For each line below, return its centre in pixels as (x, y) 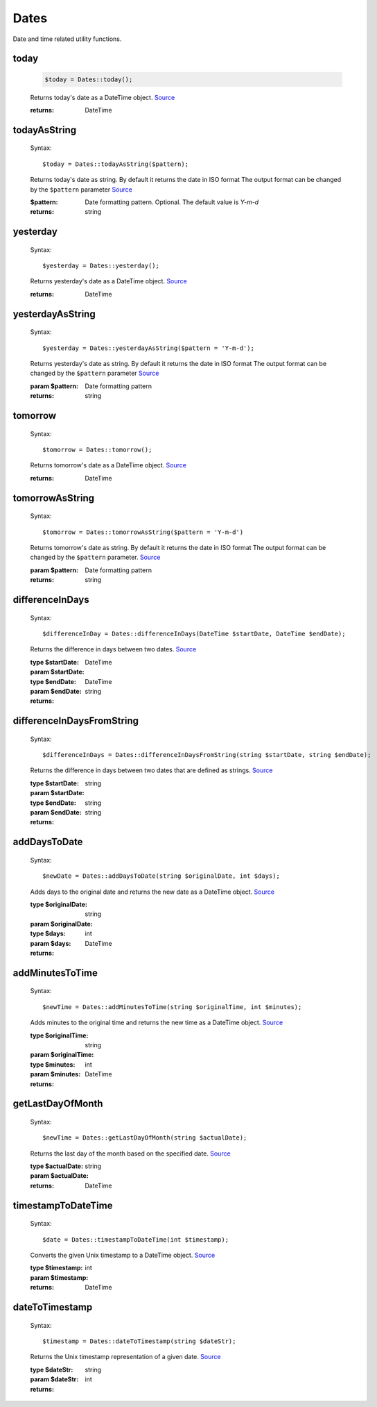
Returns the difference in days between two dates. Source (113, 649)
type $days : (48, 933)
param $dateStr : (54, 1379)
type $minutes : (53, 1064)
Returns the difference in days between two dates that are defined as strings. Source (151, 770)
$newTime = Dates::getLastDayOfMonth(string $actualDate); (145, 1138)
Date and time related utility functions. (67, 39)
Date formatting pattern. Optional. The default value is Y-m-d (172, 202)
